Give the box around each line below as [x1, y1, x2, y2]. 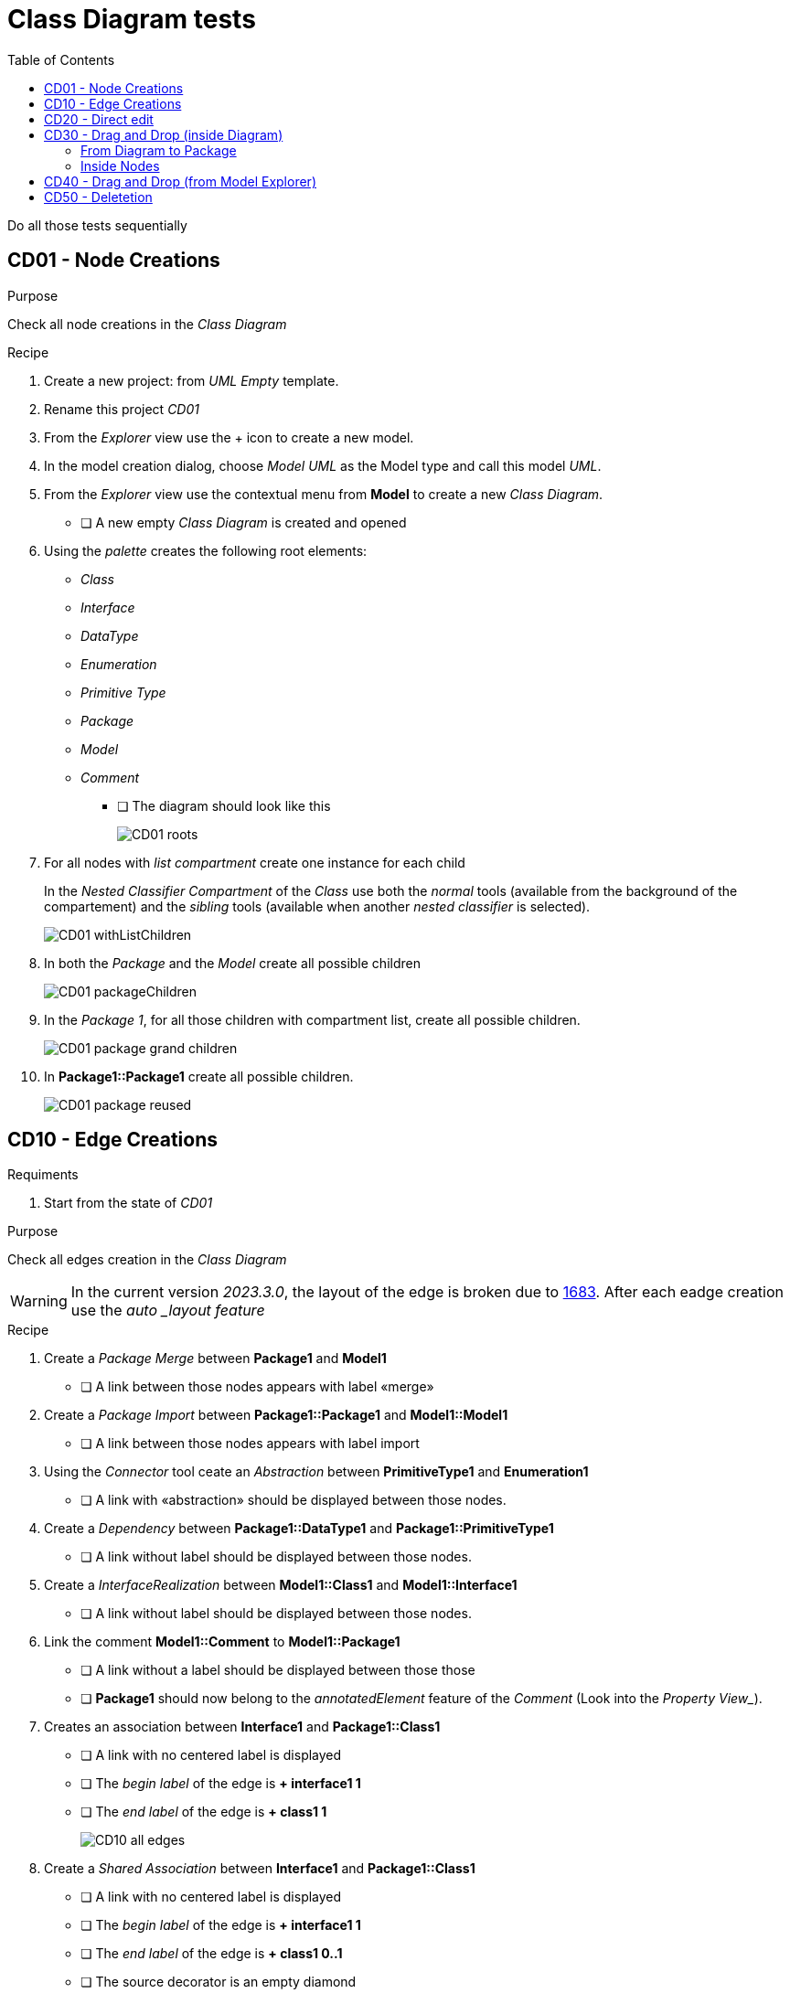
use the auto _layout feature [70, 1301, 265, 1320]
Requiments [7, 1167, 79, 1183]
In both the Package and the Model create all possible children [44, 954, 421, 971]
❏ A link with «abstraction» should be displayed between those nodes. [80, 1492, 507, 1508]
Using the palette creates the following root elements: [44, 542, 368, 559]
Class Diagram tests [7, 4, 256, 35]
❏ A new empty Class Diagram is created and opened [80, 514, 407, 530]
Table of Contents [7, 51, 115, 68]
